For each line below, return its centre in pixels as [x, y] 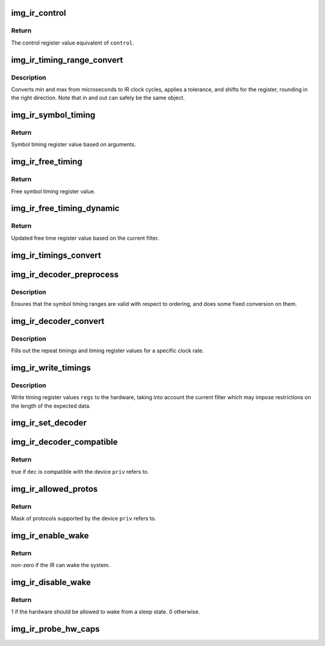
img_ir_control [39, 13]
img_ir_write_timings [51, 368]
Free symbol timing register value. [53, 191]
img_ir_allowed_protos [54, 489]
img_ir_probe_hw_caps [55, 629]
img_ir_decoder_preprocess [65, 274]
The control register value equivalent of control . [73, 43]
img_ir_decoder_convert [58, 321]
